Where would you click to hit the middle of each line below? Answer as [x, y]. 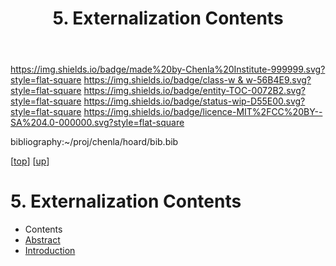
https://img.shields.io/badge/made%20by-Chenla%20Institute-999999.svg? [168, 69]
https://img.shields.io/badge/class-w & [163, 80]
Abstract [42, 240]
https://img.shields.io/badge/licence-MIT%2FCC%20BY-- [203, 112]
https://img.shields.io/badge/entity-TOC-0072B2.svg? [194, 91]
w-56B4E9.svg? [278, 80]
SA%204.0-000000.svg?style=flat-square [97, 123]
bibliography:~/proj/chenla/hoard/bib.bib [94, 142]
